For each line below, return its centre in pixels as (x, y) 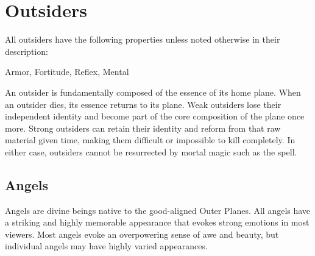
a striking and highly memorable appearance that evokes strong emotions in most (157, 222)
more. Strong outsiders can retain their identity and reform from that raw (143, 128)
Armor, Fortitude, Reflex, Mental (67, 72)
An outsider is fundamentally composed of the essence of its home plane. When (153, 92)
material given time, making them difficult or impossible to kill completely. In (150, 140)
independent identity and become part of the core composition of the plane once (155, 116)
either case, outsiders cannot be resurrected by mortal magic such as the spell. (151, 151)
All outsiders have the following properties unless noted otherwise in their (143, 39)
